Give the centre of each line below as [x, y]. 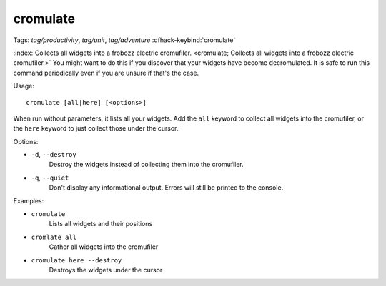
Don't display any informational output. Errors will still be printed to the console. [166, 188]
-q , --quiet [50, 178]
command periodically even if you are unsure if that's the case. [106, 73]
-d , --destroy [54, 155]
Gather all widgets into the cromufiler [104, 247]
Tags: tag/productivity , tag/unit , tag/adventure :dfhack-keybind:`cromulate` [124, 40]
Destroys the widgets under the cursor [106, 270]
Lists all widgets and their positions [101, 224]
